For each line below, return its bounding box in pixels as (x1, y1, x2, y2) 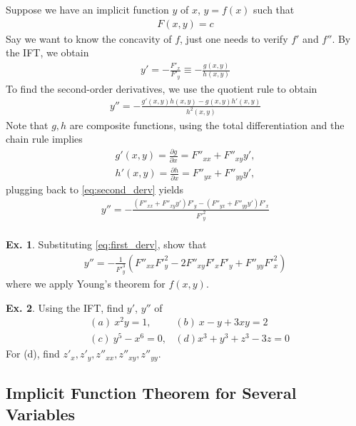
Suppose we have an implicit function (6, 2, 169, 16)
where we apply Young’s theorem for (6, 275, 166, 290)
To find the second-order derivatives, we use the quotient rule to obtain (6, 81, 317, 96)
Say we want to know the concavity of (6, 31, 172, 46)
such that (253, 2, 295, 16)
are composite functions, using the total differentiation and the (69, 117, 345, 132)
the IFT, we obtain (6, 45, 89, 60)
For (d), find (6, 346, 60, 361)
